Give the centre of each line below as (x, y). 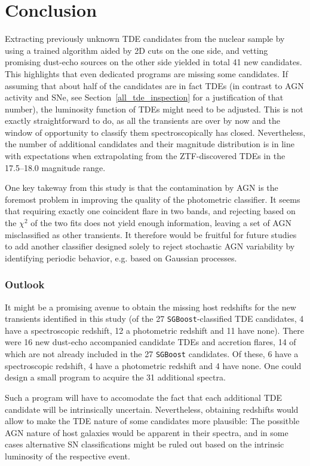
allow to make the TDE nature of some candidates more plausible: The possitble (152, 421)
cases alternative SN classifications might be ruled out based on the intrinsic (145, 444)
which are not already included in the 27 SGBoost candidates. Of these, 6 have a (152, 354)
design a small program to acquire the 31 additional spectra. (115, 377)
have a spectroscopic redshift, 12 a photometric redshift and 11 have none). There (154, 330)
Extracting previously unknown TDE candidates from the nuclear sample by (145, 39)
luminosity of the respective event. (67, 456)
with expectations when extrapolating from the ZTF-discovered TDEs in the (145, 156)
